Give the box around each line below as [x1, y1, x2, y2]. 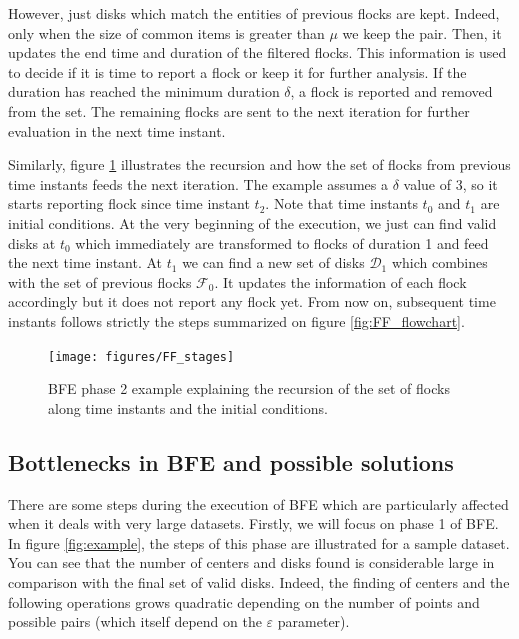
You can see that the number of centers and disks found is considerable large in [8, 552, 495, 573]
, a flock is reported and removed [290, 81, 493, 102]
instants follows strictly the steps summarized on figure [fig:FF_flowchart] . [8, 310, 465, 331]
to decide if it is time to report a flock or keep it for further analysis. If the [8, 61, 467, 82]
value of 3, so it [403, 173, 498, 194]
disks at [8, 232, 56, 253]
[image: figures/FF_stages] [48, 349, 235, 364]
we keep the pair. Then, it [342, 22, 502, 43]
